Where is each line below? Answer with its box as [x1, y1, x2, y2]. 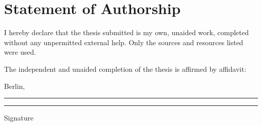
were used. [4, 47, 36, 57]
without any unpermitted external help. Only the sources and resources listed [4, 37, 243, 47]
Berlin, [4, 80, 25, 91]
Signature [4, 112, 34, 123]
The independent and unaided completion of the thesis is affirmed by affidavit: [4, 63, 246, 74]
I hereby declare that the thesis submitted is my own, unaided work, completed [4, 27, 249, 38]
